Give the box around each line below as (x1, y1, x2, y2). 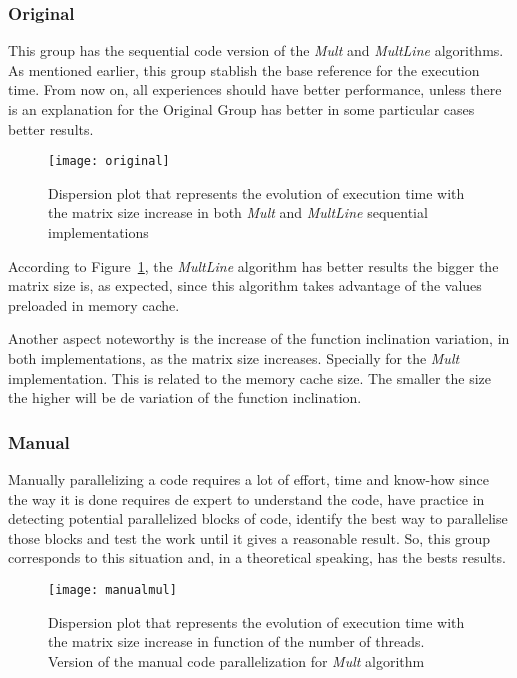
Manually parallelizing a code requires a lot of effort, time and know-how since (8, 469, 489, 489)
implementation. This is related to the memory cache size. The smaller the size (8, 367, 492, 388)
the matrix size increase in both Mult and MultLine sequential (48, 202, 428, 223)
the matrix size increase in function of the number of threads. (48, 631, 425, 652)
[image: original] (48, 154, 170, 169)
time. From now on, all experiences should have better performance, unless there (8, 79, 502, 100)
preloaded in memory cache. (8, 294, 180, 315)
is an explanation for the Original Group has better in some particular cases (8, 99, 475, 119)
